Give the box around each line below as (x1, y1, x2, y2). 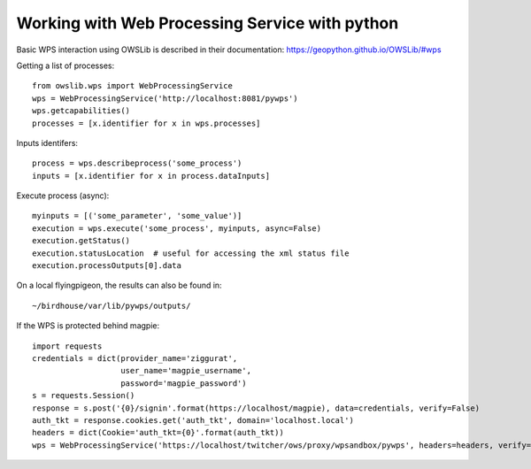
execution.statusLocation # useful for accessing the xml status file (32, 248, 350, 258)
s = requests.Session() (32, 390, 135, 401)
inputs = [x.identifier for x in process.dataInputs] (32, 171, 270, 181)
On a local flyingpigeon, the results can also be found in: (16, 280, 222, 291)
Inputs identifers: (16, 137, 79, 148)
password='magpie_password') (120, 378, 247, 388)
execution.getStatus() (32, 235, 131, 246)
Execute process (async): (16, 190, 110, 201)
